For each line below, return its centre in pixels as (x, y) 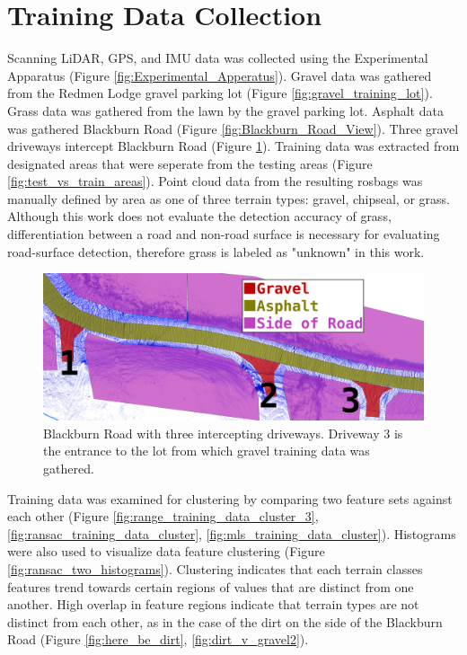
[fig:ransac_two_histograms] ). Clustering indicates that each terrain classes (215, 568)
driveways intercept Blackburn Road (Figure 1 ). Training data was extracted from (233, 146)
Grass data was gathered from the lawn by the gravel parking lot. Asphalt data (225, 110)
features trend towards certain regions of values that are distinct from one (211, 586)
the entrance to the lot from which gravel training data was (207, 451)
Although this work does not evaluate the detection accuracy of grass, (199, 216)
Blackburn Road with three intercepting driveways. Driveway (211, 433)
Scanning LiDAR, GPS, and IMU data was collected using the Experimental (218, 58)
